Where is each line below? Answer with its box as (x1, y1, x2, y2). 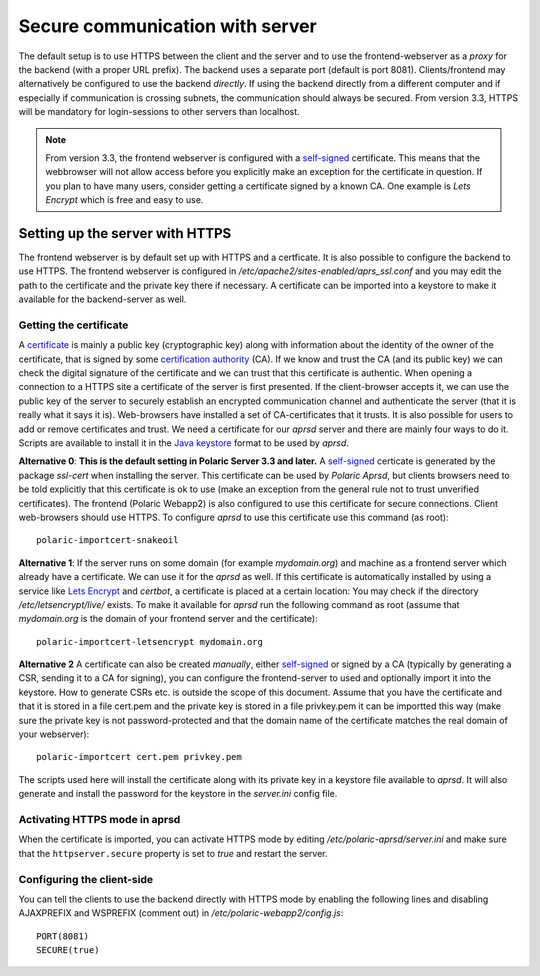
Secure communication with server (18, 15, 317, 37)
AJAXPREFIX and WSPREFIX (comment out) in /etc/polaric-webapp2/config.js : (18, 907, 344, 919)
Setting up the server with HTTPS (18, 225, 232, 242)
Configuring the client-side (18, 872, 154, 886)
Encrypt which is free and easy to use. (45, 194, 204, 206)
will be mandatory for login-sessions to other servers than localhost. (18, 106, 300, 118)
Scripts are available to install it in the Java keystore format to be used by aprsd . (18, 437, 350, 449)
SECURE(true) (36, 945, 100, 956)
